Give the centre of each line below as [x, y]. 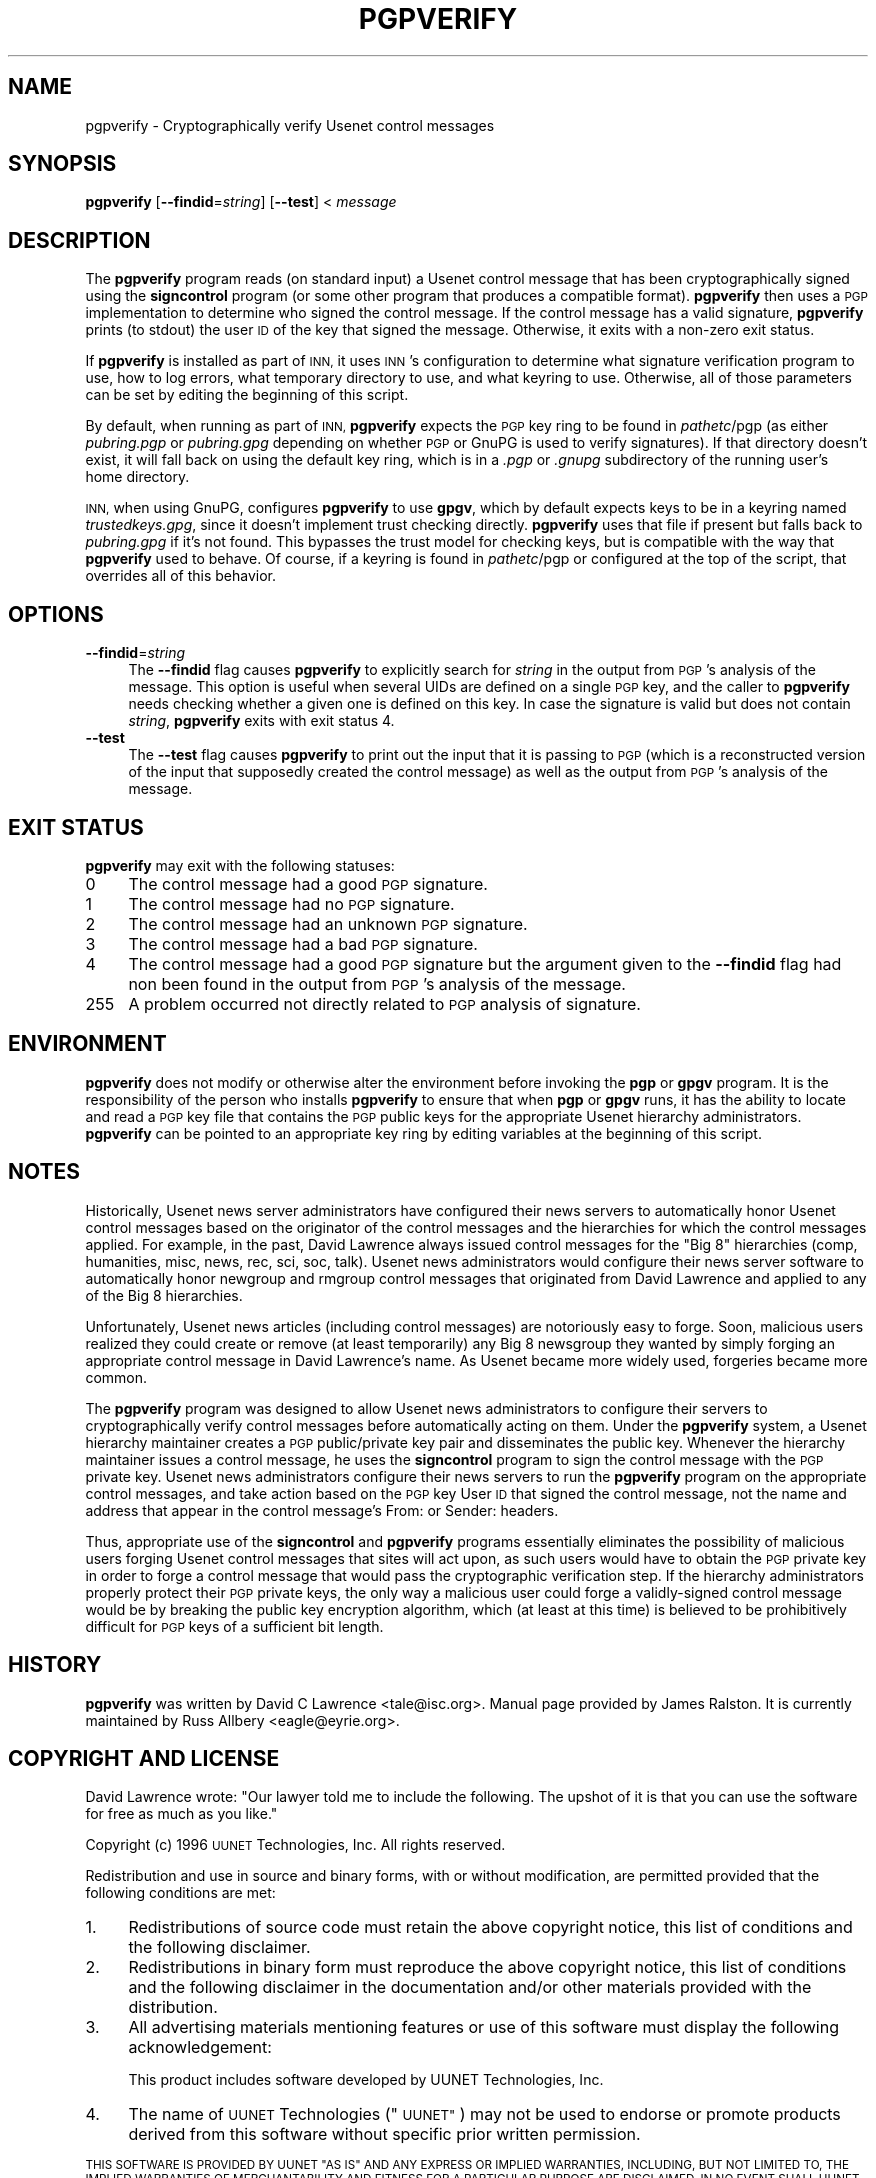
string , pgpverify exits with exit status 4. [261, 721]
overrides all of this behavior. [181, 576]
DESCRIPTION [79, 240]
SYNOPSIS [62, 164]
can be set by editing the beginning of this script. [247, 395]
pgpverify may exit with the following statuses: [240, 865]
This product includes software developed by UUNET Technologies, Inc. [366, 2080]
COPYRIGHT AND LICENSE [144, 1758]
